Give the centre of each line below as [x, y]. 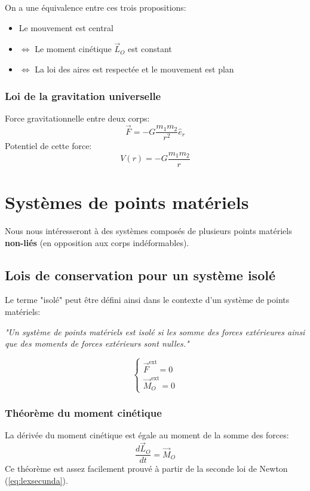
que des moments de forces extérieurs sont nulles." [97, 343]
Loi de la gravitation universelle [83, 96]
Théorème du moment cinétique [83, 413]
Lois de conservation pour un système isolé [140, 275]
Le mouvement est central [66, 27]
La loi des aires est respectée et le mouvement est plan [134, 69]
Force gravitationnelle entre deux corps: [77, 118]
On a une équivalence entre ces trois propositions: [96, 7]
